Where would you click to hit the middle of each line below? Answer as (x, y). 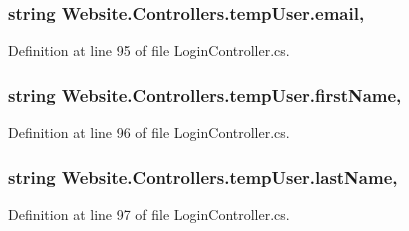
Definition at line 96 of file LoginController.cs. (149, 132)
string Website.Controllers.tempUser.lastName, (203, 176)
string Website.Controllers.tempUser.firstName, (205, 94)
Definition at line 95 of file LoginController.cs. (149, 50)
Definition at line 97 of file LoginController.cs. (149, 213)
